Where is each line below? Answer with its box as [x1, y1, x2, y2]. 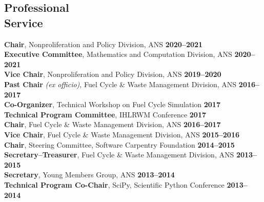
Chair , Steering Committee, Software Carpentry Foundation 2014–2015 [4, 139, 235, 150]
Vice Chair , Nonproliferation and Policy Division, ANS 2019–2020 [4, 69, 221, 79]
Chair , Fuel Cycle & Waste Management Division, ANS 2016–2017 [4, 119, 221, 130]
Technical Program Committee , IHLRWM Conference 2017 [4, 109, 207, 119]
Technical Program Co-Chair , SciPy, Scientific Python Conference [4, 179, 225, 190]
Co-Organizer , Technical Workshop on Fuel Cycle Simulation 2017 [4, 99, 220, 110]
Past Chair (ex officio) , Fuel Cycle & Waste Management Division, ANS [4, 78, 237, 89]
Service [4, 14, 43, 30]
